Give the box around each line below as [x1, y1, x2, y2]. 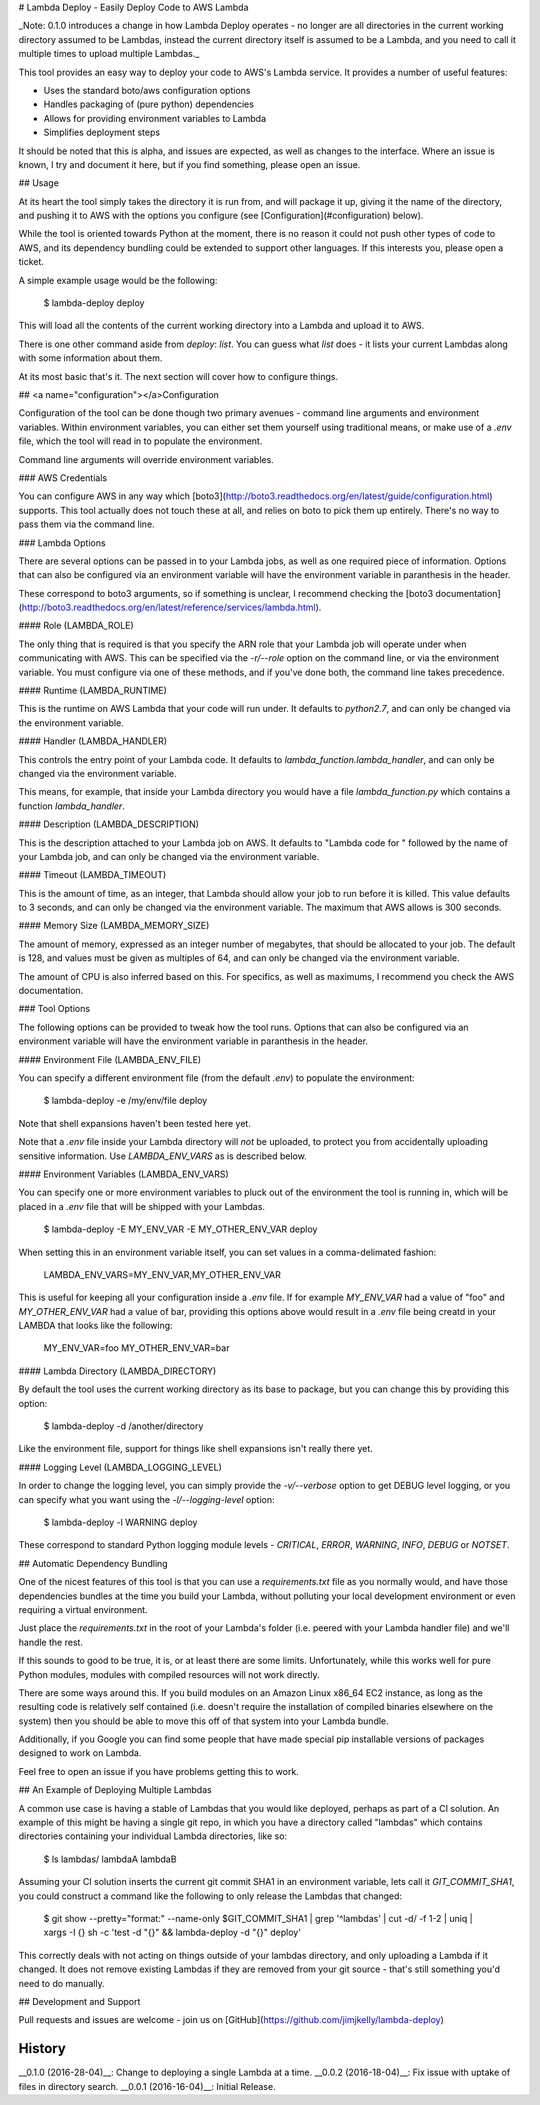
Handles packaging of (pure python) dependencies [43, 98, 255, 110]
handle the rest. [18, 1636, 84, 1648]
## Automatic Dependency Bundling [18, 1557, 169, 1569]
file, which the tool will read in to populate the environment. [18, 435, 263, 447]
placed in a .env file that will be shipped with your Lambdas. [18, 1200, 265, 1212]
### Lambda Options [18, 536, 106, 549]
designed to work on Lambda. [18, 1747, 142, 1759]
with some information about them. [18, 352, 163, 364]
